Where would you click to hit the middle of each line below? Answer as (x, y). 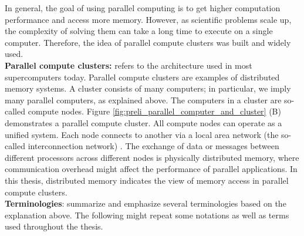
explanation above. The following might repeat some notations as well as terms (147, 215)
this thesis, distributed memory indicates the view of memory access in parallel (147, 180)
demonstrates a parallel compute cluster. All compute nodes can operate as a (143, 122)
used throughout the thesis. (54, 226)
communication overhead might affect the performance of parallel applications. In (151, 169)
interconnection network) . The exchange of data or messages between (153, 146)
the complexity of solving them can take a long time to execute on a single (139, 31)
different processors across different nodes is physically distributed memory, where (152, 157)
